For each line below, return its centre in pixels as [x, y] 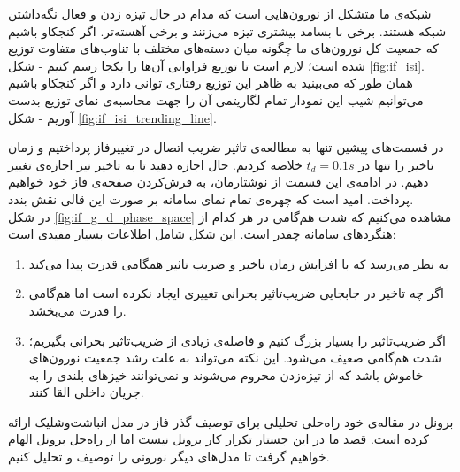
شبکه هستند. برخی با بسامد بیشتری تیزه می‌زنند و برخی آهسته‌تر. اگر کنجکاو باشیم [227, 30]
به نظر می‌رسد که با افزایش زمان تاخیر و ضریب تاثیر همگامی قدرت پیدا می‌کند [238, 263]
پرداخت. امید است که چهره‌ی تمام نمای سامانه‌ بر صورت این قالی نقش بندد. [211, 198]
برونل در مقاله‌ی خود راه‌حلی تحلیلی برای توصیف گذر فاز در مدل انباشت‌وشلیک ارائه [231, 421]
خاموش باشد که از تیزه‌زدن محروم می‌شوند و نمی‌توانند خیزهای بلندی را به [226, 374]
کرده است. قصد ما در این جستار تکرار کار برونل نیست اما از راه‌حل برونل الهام [218, 439]
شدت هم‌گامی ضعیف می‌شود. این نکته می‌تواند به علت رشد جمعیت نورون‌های [235, 358]
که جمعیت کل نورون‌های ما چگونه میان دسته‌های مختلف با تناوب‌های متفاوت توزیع [223, 48]
